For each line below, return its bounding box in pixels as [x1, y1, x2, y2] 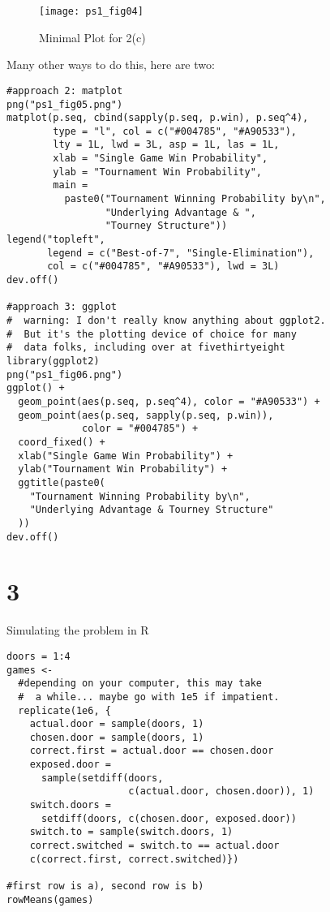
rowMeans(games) [6, 893, 94, 906]
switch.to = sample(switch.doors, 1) [29, 826, 234, 838]
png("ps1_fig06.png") [6, 368, 123, 381]
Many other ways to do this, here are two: [6, 56, 215, 73]
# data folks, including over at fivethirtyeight [6, 342, 285, 354]
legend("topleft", [6, 234, 105, 246]
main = [53, 179, 88, 191]
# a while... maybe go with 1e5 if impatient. [18, 690, 280, 703]
